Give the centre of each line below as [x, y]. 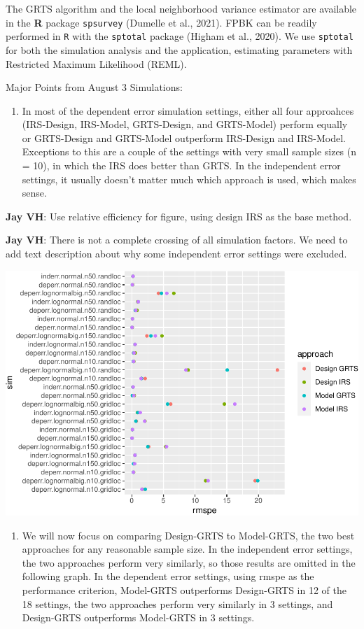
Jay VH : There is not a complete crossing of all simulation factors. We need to [177, 240]
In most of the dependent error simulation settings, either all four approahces [188, 110]
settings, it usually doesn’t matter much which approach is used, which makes [189, 179]
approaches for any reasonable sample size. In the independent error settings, [187, 549]
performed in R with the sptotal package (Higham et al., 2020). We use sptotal [180, 36]
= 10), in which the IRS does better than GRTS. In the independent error [181, 165]
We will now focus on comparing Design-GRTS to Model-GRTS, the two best [188, 535]
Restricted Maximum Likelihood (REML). [96, 63]
